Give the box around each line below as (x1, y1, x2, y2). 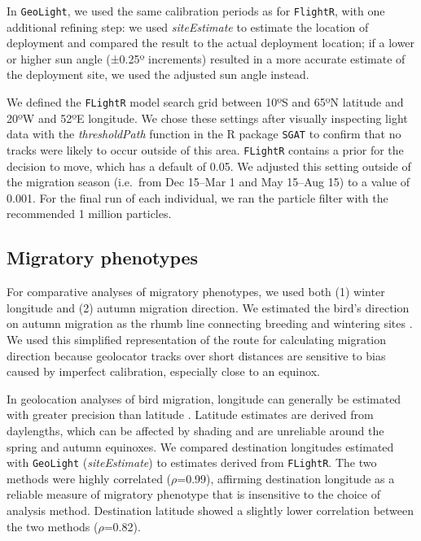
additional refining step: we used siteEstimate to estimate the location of (7, 18, 369, 35)
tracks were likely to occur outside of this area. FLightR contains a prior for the (7, 141, 404, 158)
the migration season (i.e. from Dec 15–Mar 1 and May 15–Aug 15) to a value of (7, 173, 410, 190)
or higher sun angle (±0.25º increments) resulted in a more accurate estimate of (7, 50, 406, 67)
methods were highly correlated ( (7, 469, 172, 486)
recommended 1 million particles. (7, 205, 172, 222)
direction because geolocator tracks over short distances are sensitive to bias (7, 347, 386, 364)
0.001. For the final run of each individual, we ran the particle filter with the (7, 189, 388, 206)
